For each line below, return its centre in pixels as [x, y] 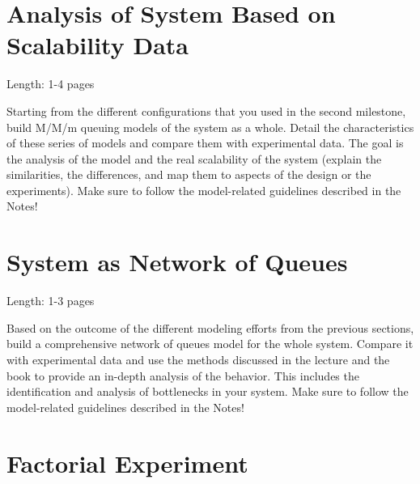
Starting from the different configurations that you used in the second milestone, [206, 110]
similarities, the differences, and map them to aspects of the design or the [189, 174]
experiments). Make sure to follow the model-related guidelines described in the [204, 190]
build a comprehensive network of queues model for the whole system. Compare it [210, 344]
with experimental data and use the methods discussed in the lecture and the [198, 359]
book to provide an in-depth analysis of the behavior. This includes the [183, 375]
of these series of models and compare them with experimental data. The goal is [205, 143]
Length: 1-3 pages [51, 301]
